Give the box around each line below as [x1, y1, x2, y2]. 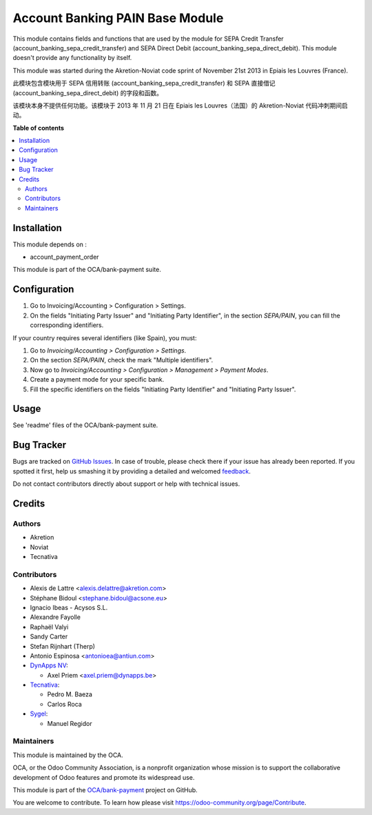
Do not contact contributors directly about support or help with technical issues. [12, 480, 240, 488]
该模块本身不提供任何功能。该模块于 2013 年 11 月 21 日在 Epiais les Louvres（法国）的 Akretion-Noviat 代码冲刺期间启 [12, 101, 348, 110]
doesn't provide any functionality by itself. [12, 54, 132, 62]
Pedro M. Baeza [47, 690, 93, 698]
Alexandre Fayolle [30, 613, 81, 621]
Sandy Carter [30, 632, 68, 641]
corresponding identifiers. [30, 321, 104, 329]
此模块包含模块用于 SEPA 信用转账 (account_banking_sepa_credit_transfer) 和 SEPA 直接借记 [12, 79, 276, 88]
